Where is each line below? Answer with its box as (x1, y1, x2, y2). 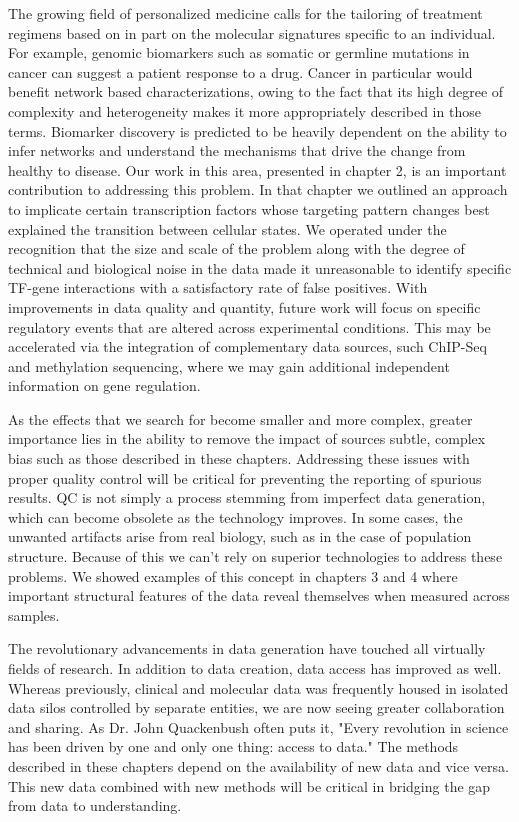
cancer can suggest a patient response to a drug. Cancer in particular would (8, 61, 473, 82)
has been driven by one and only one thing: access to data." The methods (8, 736, 459, 757)
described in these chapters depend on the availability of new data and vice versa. (8, 755, 509, 776)
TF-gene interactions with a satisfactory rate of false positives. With (8, 277, 428, 298)
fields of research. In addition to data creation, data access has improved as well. (8, 658, 502, 678)
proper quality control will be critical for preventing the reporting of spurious (8, 467, 482, 488)
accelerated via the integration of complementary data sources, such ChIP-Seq (8, 336, 487, 357)
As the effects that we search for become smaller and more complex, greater (8, 408, 473, 429)
